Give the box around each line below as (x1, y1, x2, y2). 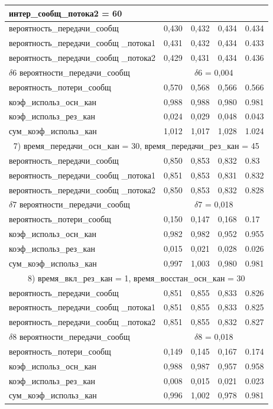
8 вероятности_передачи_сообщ (12, 330, 130, 343)
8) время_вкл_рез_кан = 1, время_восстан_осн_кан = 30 (28, 271, 245, 284)
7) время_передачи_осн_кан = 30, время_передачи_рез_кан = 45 (13, 139, 259, 152)
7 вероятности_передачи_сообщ (12, 198, 130, 210)
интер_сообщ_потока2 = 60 (9, 7, 122, 19)
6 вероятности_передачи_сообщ (12, 66, 130, 78)
